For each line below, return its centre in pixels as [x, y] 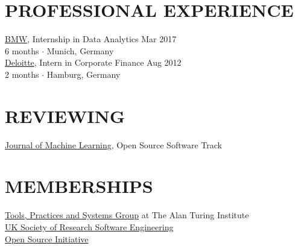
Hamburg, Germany [84, 74]
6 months [22, 50]
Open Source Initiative [47, 238]
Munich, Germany [80, 50]
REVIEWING [65, 115]
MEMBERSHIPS [79, 186]
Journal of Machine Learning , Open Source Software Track [113, 144]
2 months [22, 74]
